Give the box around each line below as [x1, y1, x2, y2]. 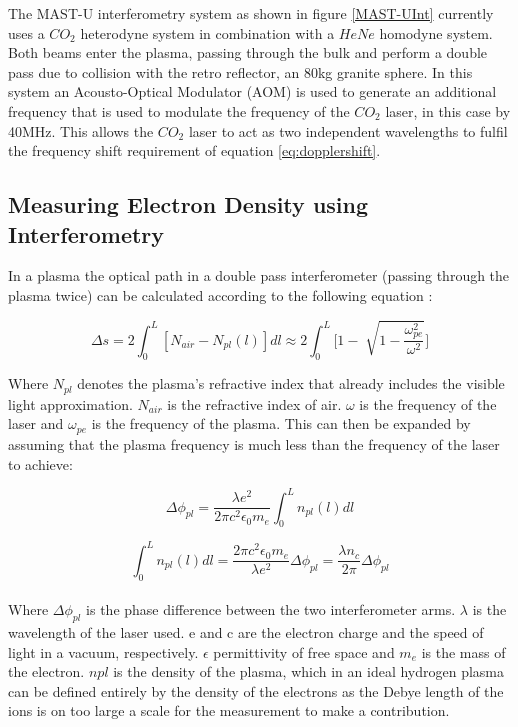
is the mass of [421, 641, 506, 662]
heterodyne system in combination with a [80, 22, 335, 43]
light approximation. [8, 393, 133, 414]
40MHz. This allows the [8, 120, 154, 141]
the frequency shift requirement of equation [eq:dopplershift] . [8, 140, 381, 161]
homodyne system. [379, 22, 493, 43]
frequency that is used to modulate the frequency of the [8, 100, 350, 121]
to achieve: [8, 453, 73, 474]
